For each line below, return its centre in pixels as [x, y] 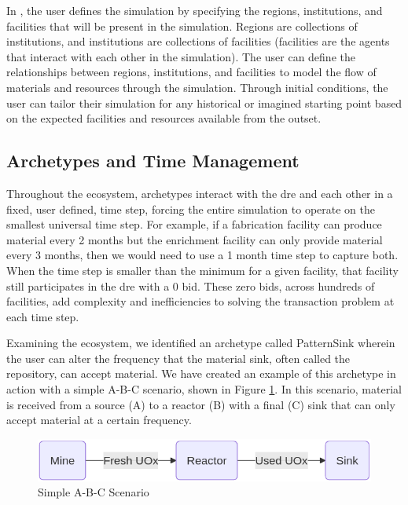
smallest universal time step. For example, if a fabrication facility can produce [194, 224]
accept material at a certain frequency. [99, 420]
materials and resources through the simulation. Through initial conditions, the [197, 87]
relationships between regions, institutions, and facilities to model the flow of [191, 72]
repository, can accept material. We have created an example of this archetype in [201, 373]
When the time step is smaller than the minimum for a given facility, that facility [202, 270]
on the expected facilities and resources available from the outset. [164, 118]
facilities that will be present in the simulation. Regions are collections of [182, 26]
